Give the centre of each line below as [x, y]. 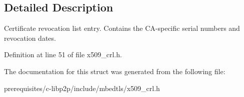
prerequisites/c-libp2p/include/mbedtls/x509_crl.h [82, 88]
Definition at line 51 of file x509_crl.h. [63, 54]
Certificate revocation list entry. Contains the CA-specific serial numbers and [122, 28]
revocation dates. [30, 38]
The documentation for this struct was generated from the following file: [115, 71]
